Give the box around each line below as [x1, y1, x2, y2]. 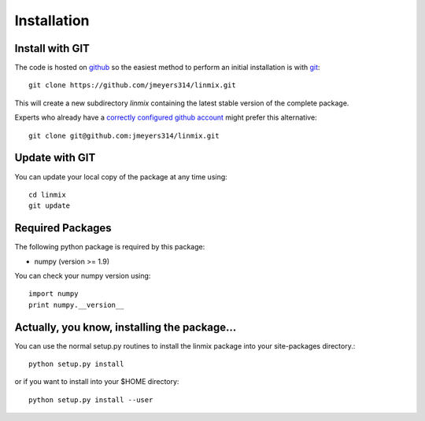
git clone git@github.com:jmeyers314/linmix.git [28, 131, 220, 140]
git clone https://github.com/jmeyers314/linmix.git [28, 81, 236, 90]
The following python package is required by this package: [14, 242, 205, 252]
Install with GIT [14, 42, 91, 55]
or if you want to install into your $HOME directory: [14, 377, 179, 386]
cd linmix [28, 190, 66, 199]
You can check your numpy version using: [14, 271, 151, 280]
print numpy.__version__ [28, 300, 124, 309]
